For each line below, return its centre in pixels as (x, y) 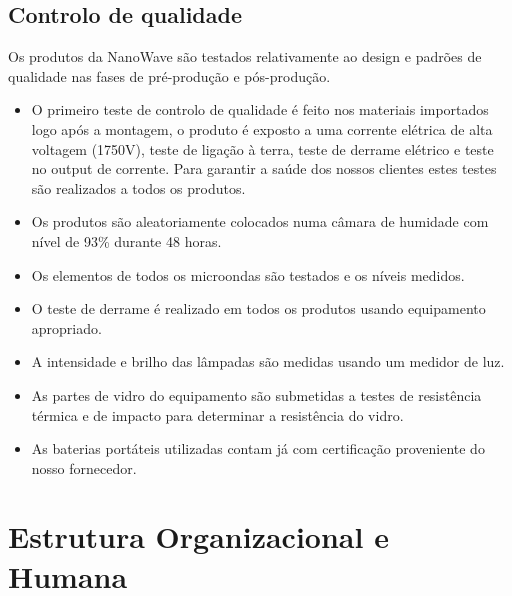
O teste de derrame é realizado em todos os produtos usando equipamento (258, 308)
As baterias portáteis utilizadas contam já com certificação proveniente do (258, 448)
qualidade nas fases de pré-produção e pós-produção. (169, 75)
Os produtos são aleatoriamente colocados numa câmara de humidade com (260, 221)
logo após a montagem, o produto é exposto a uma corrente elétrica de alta (262, 128)
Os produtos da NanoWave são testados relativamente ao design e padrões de (245, 56)
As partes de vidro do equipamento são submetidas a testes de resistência (256, 394)
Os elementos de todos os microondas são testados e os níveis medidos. (248, 274)
